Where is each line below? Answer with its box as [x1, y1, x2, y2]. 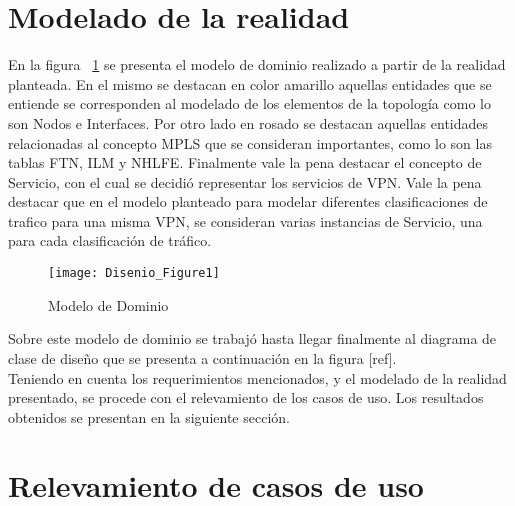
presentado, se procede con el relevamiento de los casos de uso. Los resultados [8, 387, 484, 408]
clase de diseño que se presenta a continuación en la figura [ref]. [8, 347, 397, 368]
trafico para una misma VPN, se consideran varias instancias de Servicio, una [8, 210, 483, 231]
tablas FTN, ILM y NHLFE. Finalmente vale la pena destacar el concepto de [8, 152, 482, 173]
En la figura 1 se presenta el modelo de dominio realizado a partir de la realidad [8, 54, 506, 75]
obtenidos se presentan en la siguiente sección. [8, 406, 290, 427]
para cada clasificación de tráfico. [8, 230, 212, 251]
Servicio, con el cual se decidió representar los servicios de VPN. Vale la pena [8, 171, 482, 192]
